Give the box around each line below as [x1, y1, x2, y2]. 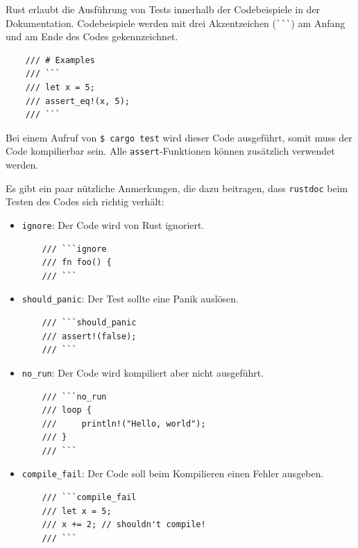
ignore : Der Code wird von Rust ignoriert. [22, 217, 205, 232]
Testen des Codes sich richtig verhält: [6, 194, 164, 209]
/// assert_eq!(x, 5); [25, 96, 130, 106]
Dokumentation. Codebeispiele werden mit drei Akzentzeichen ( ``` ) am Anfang [6, 15, 346, 30]
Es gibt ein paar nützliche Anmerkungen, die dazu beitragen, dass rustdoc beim [6, 180, 348, 195]
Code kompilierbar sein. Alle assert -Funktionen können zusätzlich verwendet [6, 144, 335, 158]
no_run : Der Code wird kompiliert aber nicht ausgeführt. [22, 365, 264, 379]
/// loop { [42, 405, 92, 416]
